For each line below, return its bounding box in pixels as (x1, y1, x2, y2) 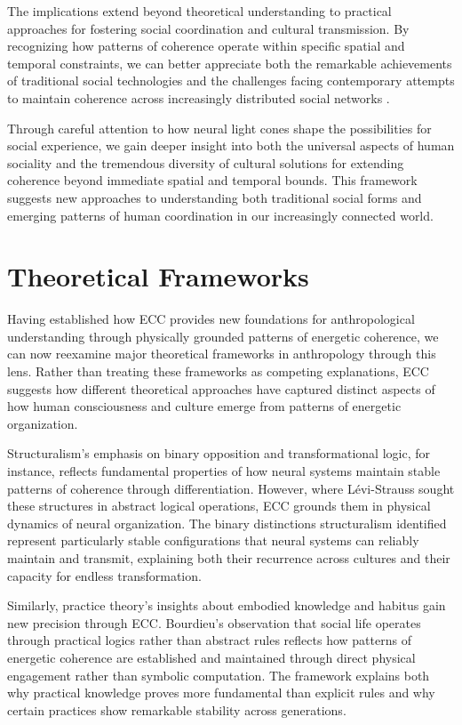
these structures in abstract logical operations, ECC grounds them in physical (7, 496, 431, 515)
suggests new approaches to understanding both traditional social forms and (7, 188, 422, 206)
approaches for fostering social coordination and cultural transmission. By (7, 19, 410, 37)
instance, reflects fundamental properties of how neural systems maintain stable (7, 462, 441, 479)
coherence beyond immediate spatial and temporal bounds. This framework (7, 171, 418, 189)
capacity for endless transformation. (7, 566, 202, 584)
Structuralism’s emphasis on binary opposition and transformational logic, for (7, 444, 430, 463)
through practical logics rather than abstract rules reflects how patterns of (7, 631, 411, 649)
